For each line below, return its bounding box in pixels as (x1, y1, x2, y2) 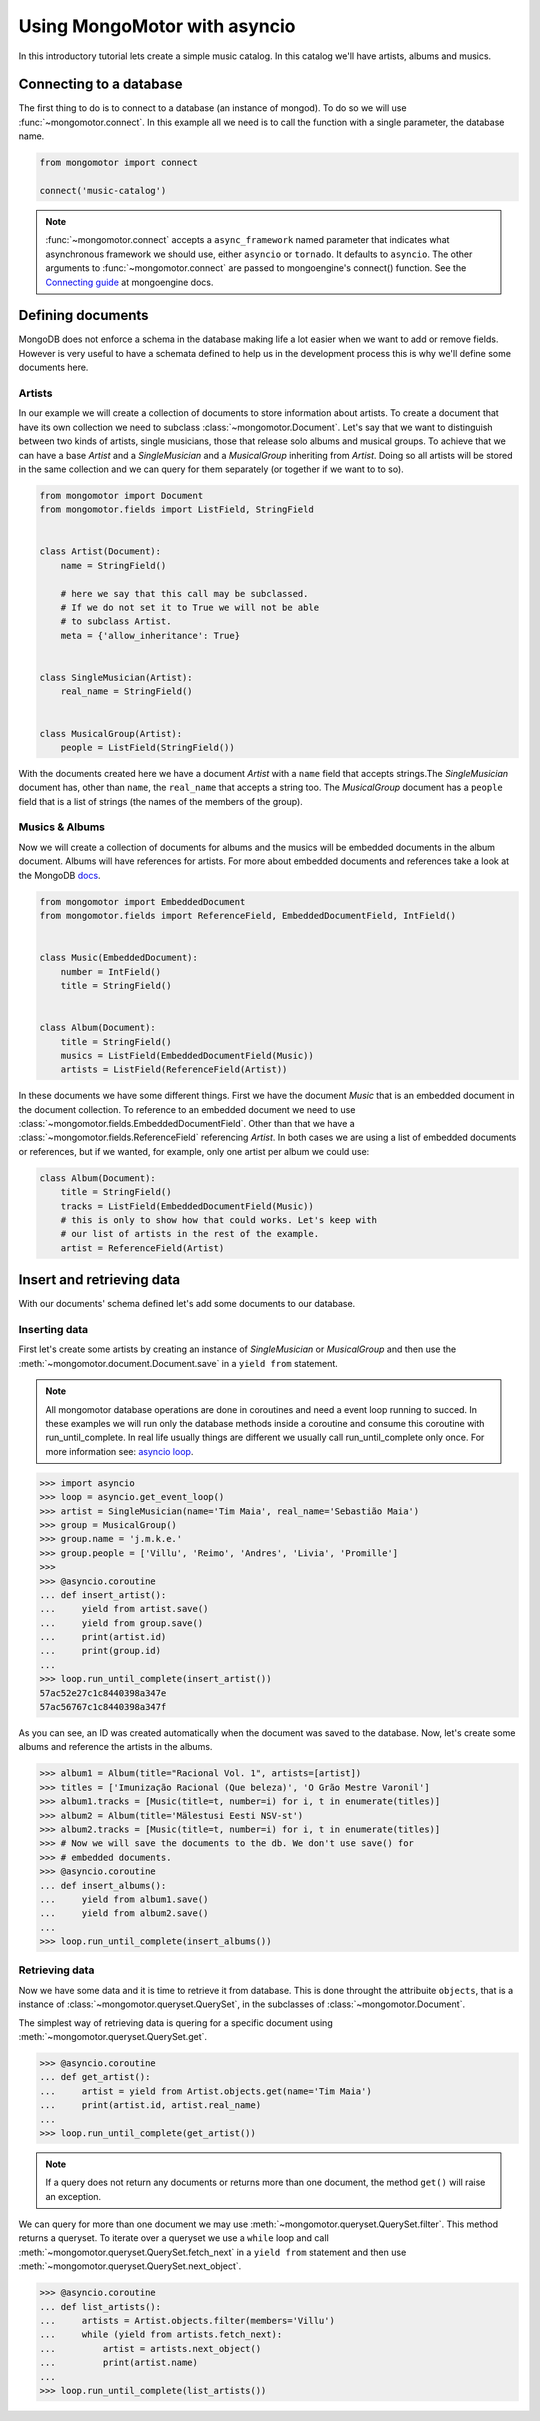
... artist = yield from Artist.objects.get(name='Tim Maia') (39, 2085, 372, 2097)
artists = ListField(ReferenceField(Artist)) (60, 1064, 288, 1075)
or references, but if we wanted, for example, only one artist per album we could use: (18, 1145, 370, 1157)
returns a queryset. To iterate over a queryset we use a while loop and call (18, 2232, 329, 2244)
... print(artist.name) (39, 2357, 199, 2369)
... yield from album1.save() (39, 1893, 209, 1905)
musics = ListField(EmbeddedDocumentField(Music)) (60, 1050, 314, 1061)
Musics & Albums (18, 820, 105, 834)
